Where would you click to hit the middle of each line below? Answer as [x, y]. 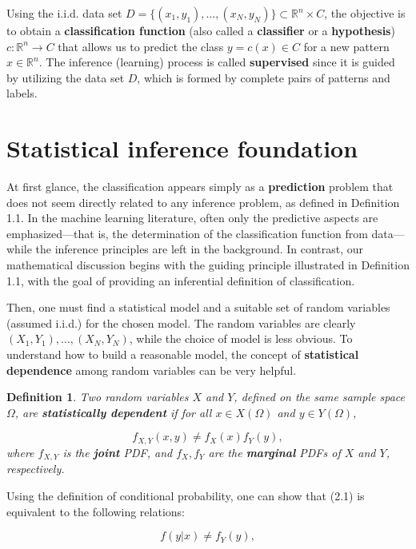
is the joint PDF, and [118, 452]
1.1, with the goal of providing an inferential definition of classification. [181, 280]
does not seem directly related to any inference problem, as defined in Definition [203, 202]
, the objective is [365, 13]
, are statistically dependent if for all [113, 412]
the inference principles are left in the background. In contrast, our [200, 249]
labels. [22, 93]
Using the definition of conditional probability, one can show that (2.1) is [186, 495]
